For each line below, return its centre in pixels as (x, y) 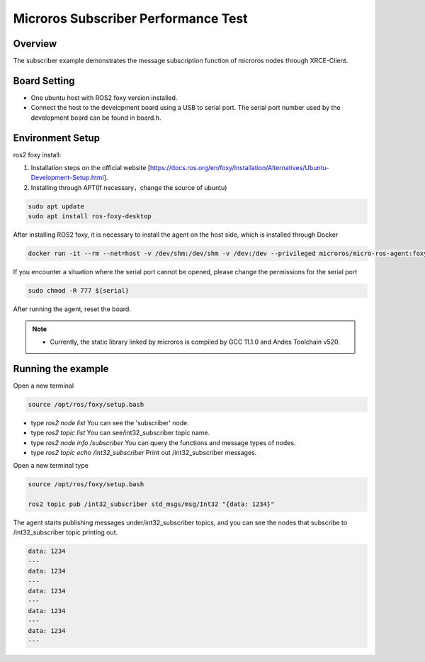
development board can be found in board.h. (96, 118)
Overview (35, 44)
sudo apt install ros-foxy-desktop (90, 217)
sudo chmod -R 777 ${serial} (79, 291)
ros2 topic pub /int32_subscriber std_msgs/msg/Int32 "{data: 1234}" (151, 504)
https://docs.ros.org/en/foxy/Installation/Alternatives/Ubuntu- (239, 168)
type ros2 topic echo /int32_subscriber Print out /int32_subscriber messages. (144, 452)
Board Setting (44, 80)
